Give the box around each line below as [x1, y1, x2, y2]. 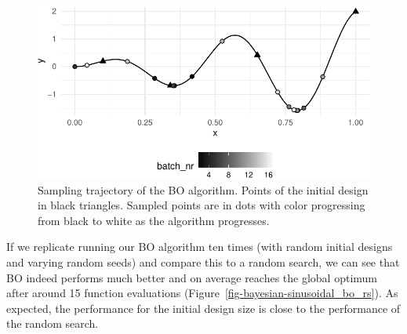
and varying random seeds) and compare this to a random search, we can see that [6, 253, 400, 270]
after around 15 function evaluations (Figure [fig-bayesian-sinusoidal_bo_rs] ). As [6, 285, 398, 301]
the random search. [6, 315, 99, 332]
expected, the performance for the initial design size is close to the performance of [6, 300, 401, 316]
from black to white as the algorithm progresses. [38, 212, 270, 228]
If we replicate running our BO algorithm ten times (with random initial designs [6, 238, 393, 255]
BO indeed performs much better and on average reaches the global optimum [6, 269, 378, 285]
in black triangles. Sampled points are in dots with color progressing [38, 197, 365, 213]
